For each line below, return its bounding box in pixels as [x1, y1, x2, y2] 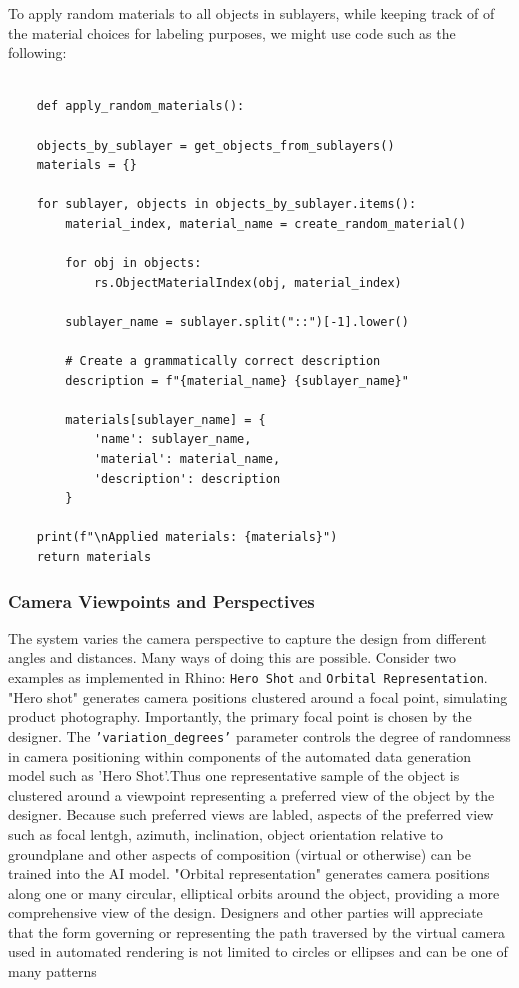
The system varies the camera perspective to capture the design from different [8, 627, 487, 648]
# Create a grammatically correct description [65, 354, 381, 369]
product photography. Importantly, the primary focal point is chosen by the [8, 706, 472, 727]
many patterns [8, 961, 97, 982]
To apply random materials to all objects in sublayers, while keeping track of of [8, 3, 495, 23]
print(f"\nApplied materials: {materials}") [36, 530, 338, 545]
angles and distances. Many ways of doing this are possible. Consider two [8, 647, 456, 668]
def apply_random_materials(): [36, 99, 245, 114]
